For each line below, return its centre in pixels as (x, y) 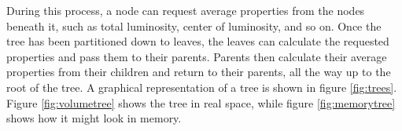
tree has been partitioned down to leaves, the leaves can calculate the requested (198, 41)
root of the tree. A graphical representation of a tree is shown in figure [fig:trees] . (202, 87)
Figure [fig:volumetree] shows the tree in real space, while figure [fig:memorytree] (201, 102)
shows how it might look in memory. (94, 118)
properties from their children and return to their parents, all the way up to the (199, 72)
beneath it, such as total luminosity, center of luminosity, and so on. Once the (194, 25)
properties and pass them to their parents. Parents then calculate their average (197, 56)
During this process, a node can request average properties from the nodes (186, 10)
